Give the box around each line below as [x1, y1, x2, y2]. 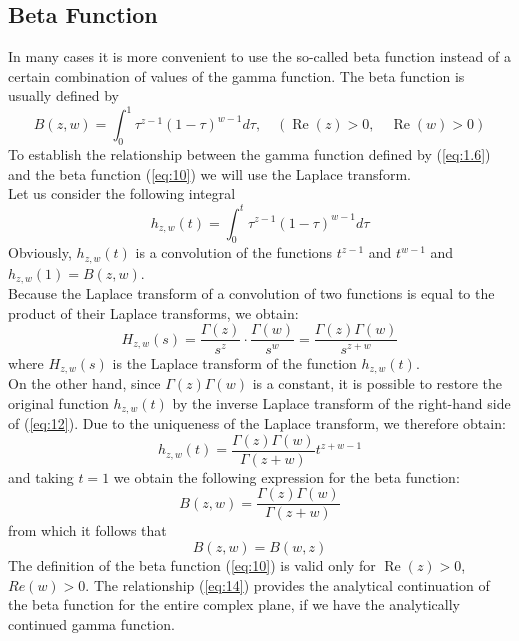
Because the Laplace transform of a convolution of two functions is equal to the [8, 283, 495, 304]
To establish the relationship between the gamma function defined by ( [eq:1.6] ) [8, 144, 491, 165]
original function [8, 392, 109, 413]
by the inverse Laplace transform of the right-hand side [172, 392, 511, 413]
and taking [8, 466, 74, 487]
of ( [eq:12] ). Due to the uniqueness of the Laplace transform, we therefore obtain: [8, 413, 506, 434]
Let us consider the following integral [8, 183, 236, 204]
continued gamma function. [8, 613, 175, 634]
